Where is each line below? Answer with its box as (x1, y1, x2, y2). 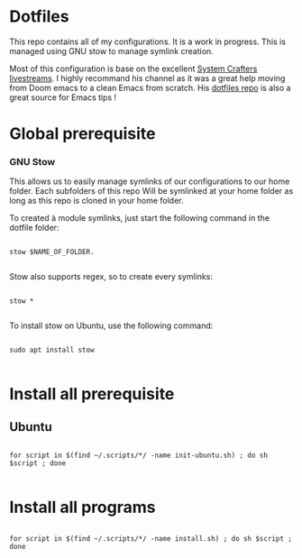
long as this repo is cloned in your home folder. (9, 196, 184, 206)
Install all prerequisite (9, 383, 175, 404)
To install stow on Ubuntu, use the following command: (9, 320, 214, 331)
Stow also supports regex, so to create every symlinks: (9, 271, 214, 282)
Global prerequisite (9, 123, 156, 144)
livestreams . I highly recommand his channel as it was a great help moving (9, 72, 286, 83)
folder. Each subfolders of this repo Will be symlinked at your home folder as (9, 186, 294, 197)
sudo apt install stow (9, 345, 95, 355)
